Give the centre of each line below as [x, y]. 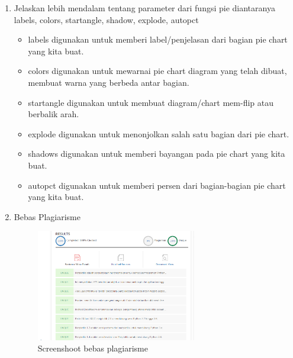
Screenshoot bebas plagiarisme [93, 348]
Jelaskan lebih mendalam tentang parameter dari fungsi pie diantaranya [144, 8]
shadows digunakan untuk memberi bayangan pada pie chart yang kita [157, 154]
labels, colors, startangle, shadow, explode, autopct [106, 19]
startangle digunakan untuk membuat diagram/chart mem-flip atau [151, 102]
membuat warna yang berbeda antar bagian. [109, 82]
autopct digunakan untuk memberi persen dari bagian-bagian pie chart [157, 185]
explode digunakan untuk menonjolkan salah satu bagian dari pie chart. [159, 133]
